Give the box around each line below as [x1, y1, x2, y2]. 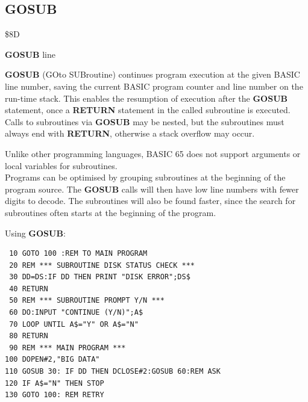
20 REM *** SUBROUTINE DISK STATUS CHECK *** [9, 261, 195, 270]
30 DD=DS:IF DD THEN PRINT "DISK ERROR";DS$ [9, 273, 190, 282]
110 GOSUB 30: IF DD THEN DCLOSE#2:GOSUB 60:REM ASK [5, 367, 221, 376]
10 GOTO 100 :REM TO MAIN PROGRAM [9, 249, 148, 258]
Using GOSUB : [5, 226, 66, 239]
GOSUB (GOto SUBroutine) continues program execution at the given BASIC [5, 68, 300, 81]
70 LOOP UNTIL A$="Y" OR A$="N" [9, 320, 139, 329]
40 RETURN [9, 284, 48, 293]
